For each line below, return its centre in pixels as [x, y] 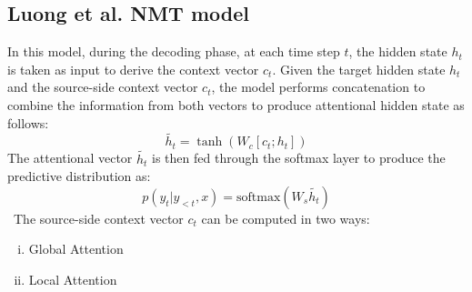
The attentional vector [70, 158]
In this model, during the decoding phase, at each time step [174, 51]
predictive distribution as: [79, 176]
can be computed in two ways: [286, 218]
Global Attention [76, 249]
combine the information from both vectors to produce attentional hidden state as [236, 104]
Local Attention [73, 279]
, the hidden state [398, 51]
